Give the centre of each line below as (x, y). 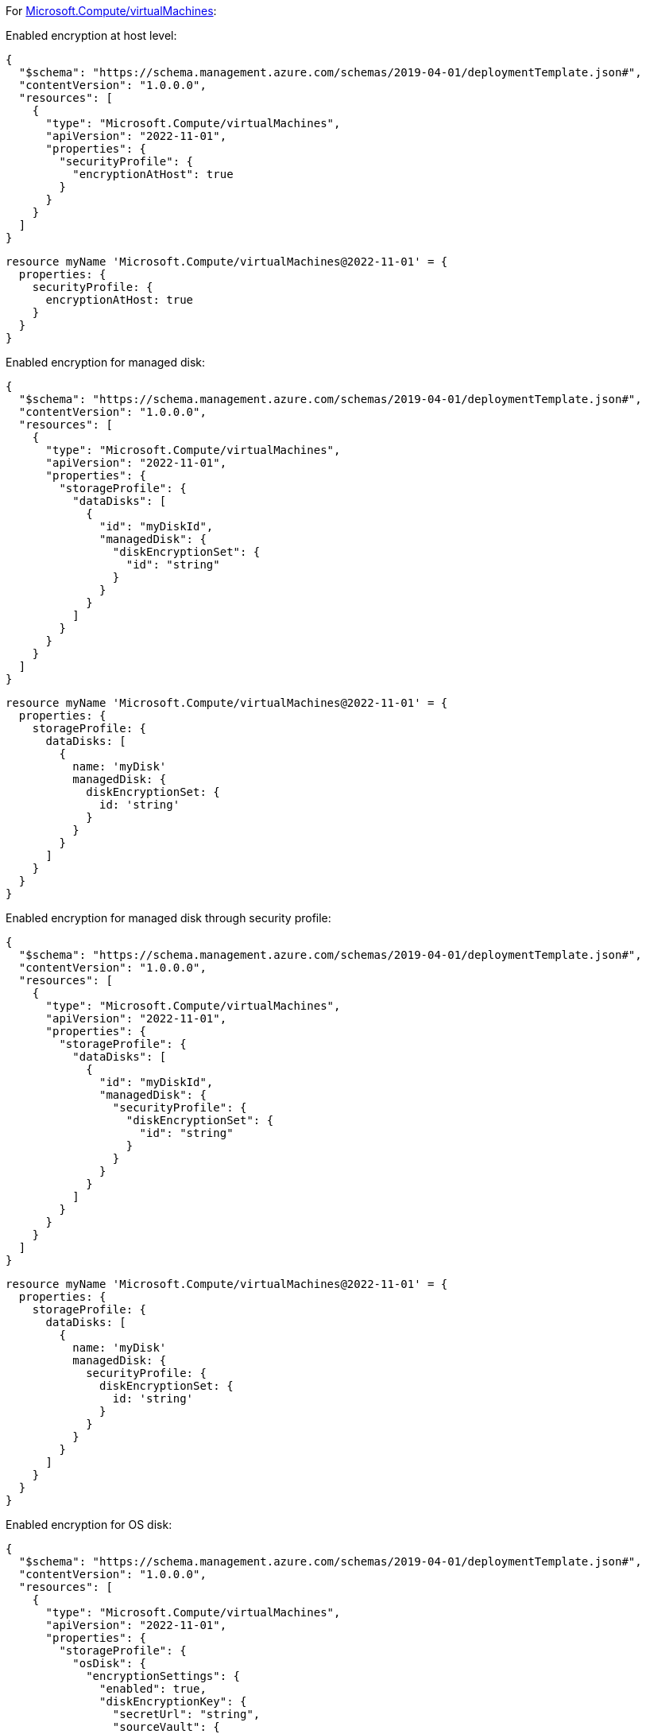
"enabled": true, (153, 1689)
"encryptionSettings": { (163, 1676)
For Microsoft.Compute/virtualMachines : (111, 11)
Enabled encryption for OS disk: (89, 1525)
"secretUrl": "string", (186, 1714)
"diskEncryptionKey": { (173, 1701)
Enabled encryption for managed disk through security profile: (168, 918)
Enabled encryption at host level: (91, 35)
